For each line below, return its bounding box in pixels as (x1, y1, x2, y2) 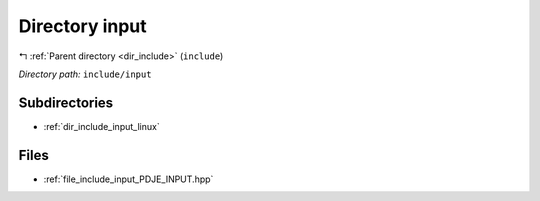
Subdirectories (18, 94, 114, 111)
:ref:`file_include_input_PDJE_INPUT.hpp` (43, 173, 214, 185)
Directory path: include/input (18, 68, 152, 80)
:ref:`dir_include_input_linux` (43, 120, 160, 132)
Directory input (18, 15, 147, 37)
